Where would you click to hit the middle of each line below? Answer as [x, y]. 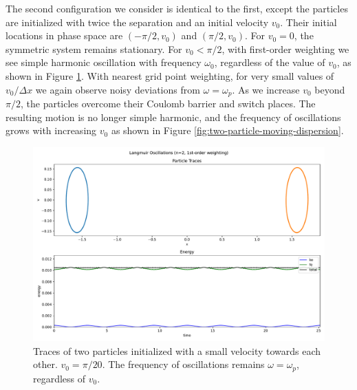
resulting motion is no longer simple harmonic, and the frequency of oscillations [173, 117]
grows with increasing [51, 130]
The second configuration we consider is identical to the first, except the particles [177, 8]
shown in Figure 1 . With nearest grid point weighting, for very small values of [170, 75]
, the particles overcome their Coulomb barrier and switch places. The [168, 104]
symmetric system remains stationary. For [94, 48]
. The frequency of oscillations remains [183, 364]
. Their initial [309, 22]
